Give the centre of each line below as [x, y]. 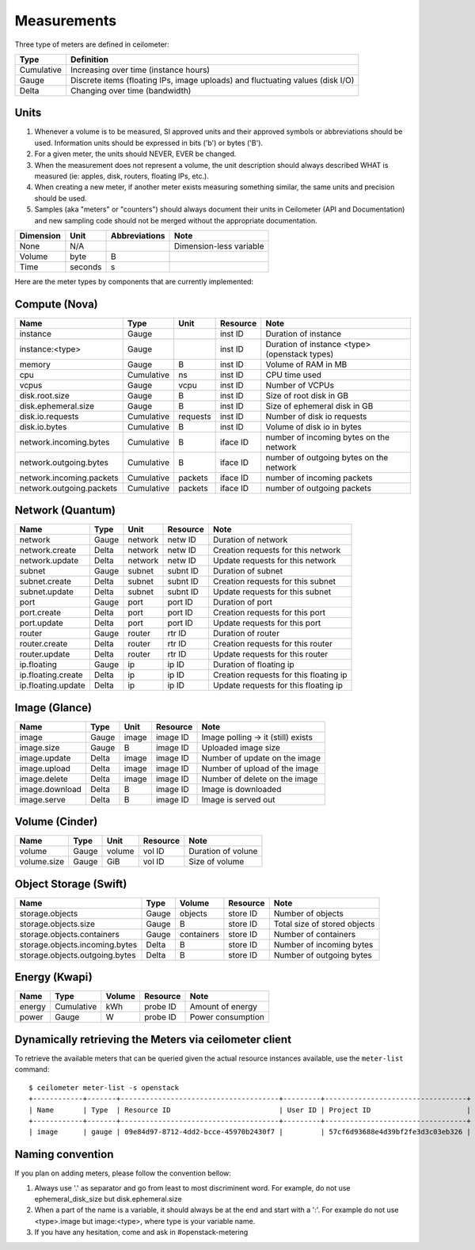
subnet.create [45, 581]
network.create [48, 551]
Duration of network [250, 540]
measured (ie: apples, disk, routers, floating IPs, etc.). [122, 176]
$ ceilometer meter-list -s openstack [104, 1088]
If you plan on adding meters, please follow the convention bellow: [123, 1173]
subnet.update [47, 592]
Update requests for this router [270, 654]
